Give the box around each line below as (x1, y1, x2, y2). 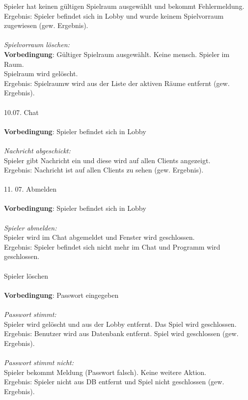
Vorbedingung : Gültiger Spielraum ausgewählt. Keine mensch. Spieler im (4, 49, 230, 59)
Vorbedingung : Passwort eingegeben (4, 289, 119, 300)
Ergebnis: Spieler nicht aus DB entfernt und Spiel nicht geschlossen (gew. (4, 376, 224, 387)
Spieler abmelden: (4, 222, 57, 232)
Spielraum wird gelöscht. (4, 68, 78, 79)
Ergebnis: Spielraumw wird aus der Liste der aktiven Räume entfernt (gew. (4, 78, 230, 88)
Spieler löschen (4, 270, 48, 281)
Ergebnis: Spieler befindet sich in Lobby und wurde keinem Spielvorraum (4, 10, 224, 21)
